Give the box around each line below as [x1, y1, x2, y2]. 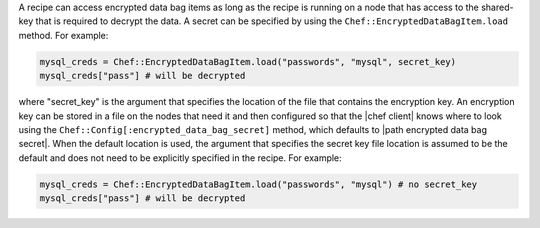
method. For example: [18, 29, 109, 41]
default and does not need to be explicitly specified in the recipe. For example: [18, 151, 342, 164]
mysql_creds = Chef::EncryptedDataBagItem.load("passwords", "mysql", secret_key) [39, 56, 457, 67]
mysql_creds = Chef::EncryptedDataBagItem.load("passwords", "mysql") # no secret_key [39, 178, 478, 190]
